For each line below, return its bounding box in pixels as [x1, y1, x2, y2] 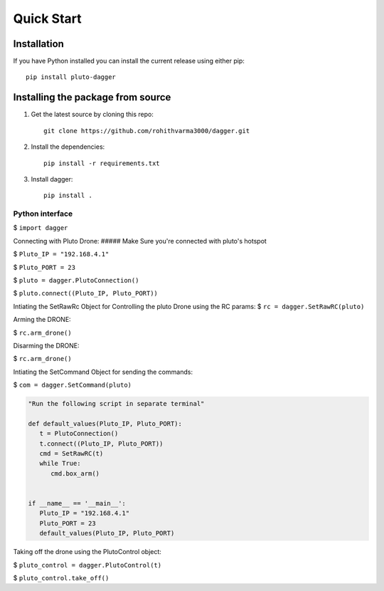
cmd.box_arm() [50, 469, 100, 477]
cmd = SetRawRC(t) [39, 449, 104, 458]
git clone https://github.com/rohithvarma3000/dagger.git [43, 127, 250, 135]
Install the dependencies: [31, 142, 105, 151]
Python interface [13, 209, 73, 219]
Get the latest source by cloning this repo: [31, 110, 154, 119]
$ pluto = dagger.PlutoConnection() [13, 276, 139, 285]
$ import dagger [13, 224, 68, 232]
